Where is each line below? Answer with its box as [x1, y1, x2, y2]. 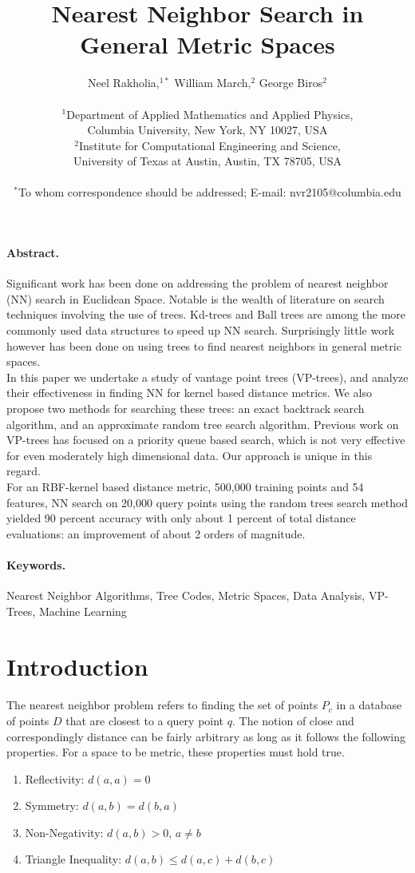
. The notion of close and [231, 712, 354, 728]
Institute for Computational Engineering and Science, [78, 137, 341, 153]
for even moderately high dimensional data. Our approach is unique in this [6, 446, 373, 463]
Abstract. [6, 244, 60, 261]
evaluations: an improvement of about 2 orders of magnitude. [6, 525, 306, 542]
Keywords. [6, 556, 66, 573]
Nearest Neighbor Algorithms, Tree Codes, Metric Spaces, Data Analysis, [6, 587, 366, 604]
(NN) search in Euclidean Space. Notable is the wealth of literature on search [6, 290, 385, 307]
